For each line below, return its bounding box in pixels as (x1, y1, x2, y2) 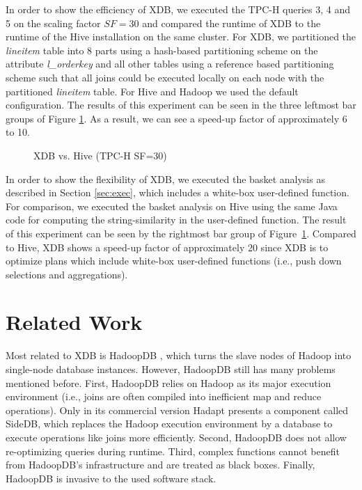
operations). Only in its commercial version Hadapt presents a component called (6, 402, 349, 417)
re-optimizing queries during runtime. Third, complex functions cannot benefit (6, 443, 340, 458)
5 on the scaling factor (6, 15, 101, 30)
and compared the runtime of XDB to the (142, 15, 321, 30)
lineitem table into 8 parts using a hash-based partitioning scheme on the (6, 42, 318, 57)
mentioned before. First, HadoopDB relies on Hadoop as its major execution (6, 375, 331, 390)
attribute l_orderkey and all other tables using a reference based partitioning (6, 56, 334, 71)
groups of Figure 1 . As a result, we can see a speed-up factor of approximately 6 (6, 111, 347, 125)
